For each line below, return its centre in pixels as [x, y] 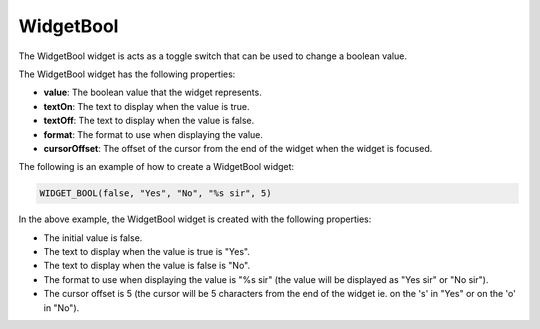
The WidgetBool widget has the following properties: [127, 74]
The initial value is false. [93, 237]
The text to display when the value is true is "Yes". [146, 252]
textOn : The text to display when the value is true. [146, 106]
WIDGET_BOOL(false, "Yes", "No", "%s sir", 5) [155, 193]
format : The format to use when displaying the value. [153, 134]
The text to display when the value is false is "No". [146, 266]
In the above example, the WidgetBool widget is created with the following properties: [195, 219]
